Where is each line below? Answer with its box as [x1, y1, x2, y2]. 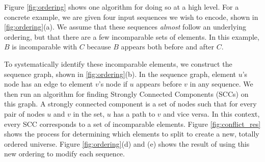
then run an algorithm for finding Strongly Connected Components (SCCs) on [4, 88, 249, 99]
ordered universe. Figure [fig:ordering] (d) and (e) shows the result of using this [4, 138, 250, 149]
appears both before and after [121, 41, 215, 52]
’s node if [98, 78, 127, 89]
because [87, 41, 111, 52]
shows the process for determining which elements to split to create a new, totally [4, 128, 259, 139]
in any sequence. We [190, 78, 253, 89]
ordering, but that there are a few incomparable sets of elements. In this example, [4, 31, 259, 42]
